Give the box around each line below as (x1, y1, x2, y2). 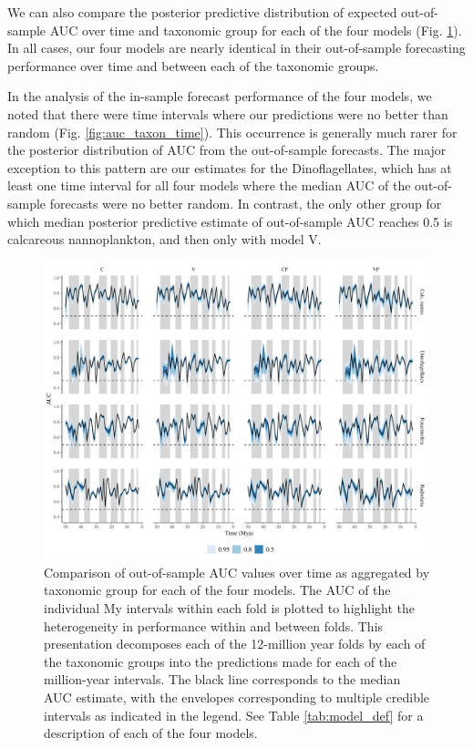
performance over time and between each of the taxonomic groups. (7, 56, 379, 75)
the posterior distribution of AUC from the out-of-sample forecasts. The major (7, 140, 447, 159)
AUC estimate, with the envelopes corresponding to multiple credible (44, 687, 430, 706)
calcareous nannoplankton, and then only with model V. (7, 230, 322, 249)
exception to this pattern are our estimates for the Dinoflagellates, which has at (7, 158, 452, 177)
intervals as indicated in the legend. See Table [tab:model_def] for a (44, 705, 424, 724)
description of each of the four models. (44, 723, 258, 743)
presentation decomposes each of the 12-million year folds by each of (44, 634, 426, 653)
